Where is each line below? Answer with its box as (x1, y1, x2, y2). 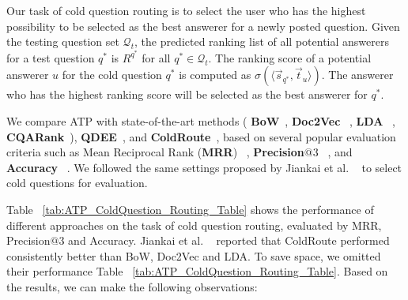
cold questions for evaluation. (6, 174, 148, 191)
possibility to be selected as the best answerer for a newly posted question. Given (6, 17, 400, 34)
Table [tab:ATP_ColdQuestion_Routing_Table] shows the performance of (6, 201, 374, 217)
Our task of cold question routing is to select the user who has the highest (6, 2, 366, 18)
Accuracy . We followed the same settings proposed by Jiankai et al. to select (6, 159, 402, 175)
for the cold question (62, 66, 162, 83)
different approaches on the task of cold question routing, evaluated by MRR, (6, 216, 382, 233)
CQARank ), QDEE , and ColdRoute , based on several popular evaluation (6, 128, 396, 144)
